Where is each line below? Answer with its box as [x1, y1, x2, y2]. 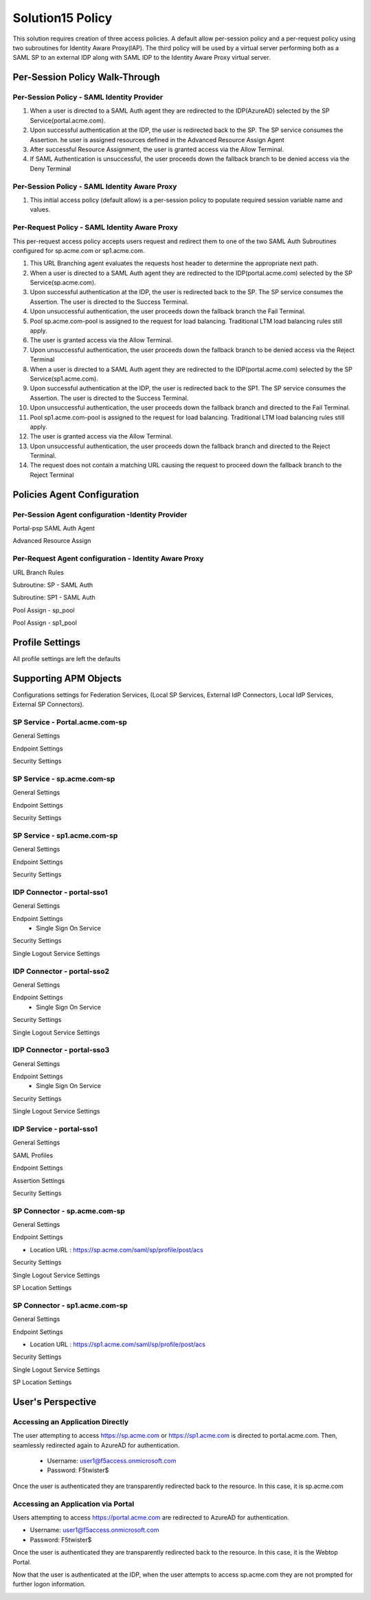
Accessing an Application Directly [12, 1416, 129, 1426]
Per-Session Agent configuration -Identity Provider [12, 509, 188, 519]
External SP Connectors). [12, 700, 85, 709]
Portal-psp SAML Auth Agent [12, 524, 95, 533]
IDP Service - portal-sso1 [12, 1124, 98, 1133]
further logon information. [12, 1580, 86, 1588]
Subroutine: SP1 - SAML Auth [12, 593, 95, 601]
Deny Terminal [30, 164, 71, 173]
